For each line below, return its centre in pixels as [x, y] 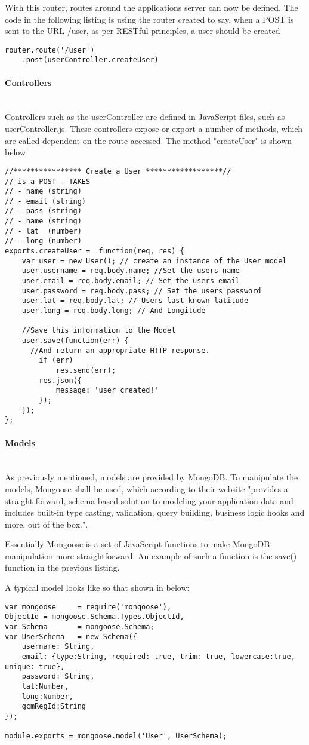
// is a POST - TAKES [48, 181]
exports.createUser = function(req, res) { [95, 251]
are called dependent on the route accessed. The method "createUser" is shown [149, 140]
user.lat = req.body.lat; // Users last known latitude [135, 301]
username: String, [58, 647]
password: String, [58, 677]
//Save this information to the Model [99, 331]
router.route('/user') [50, 50]
